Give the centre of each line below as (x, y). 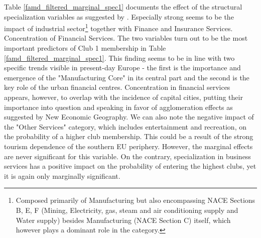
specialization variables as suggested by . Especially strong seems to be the (119, 16)
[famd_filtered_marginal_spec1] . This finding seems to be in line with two (119, 57)
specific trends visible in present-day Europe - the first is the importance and (122, 68)
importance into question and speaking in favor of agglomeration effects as (118, 107)
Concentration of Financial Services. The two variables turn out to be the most (126, 38)
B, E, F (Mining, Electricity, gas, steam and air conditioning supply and (127, 210)
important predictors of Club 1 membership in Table (85, 48)
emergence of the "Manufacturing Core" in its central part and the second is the (127, 77)
